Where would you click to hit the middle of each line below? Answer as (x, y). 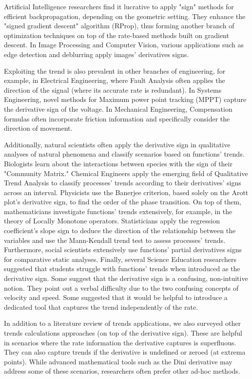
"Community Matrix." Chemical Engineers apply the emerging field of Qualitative (126, 173)
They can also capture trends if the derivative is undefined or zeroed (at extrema (125, 352)
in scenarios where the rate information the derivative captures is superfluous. (120, 342)
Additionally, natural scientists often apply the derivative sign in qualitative (117, 144)
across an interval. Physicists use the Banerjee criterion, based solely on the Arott (126, 192)
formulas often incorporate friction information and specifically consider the (117, 118)
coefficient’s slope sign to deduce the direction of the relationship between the (120, 230)
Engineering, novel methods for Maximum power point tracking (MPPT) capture (125, 99)
